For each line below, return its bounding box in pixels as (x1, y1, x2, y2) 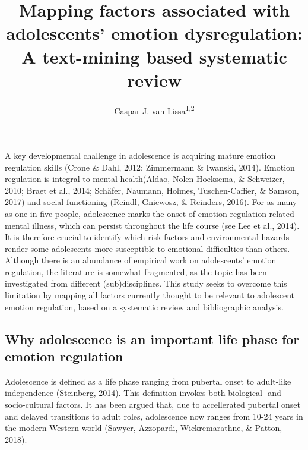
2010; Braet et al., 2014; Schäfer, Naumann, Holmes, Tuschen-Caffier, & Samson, (5, 184, 299, 196)
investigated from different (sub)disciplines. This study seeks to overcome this (5, 277, 287, 289)
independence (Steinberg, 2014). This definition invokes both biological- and (5, 386, 281, 399)
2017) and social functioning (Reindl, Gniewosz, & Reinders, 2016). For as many (5, 196, 297, 208)
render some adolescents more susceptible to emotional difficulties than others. (5, 242, 290, 254)
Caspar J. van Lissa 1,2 (114, 102, 195, 117)
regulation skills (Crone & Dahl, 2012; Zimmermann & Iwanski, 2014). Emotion (5, 161, 295, 173)
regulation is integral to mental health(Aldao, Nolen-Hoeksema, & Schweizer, (5, 172, 285, 185)
